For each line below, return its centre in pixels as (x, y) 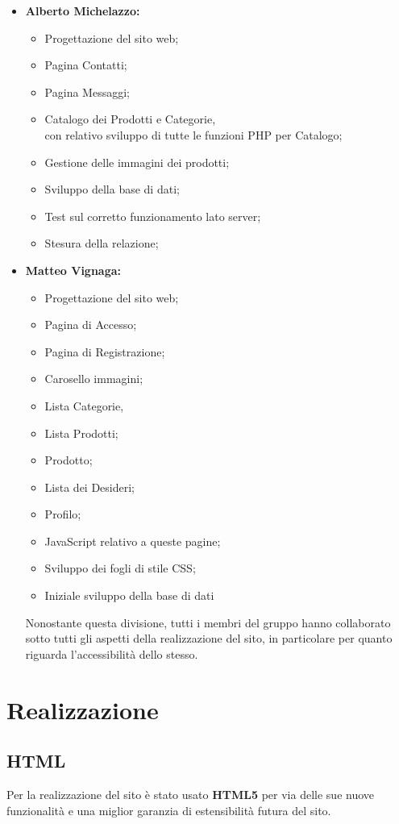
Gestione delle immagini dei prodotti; (137, 162)
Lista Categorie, (84, 405)
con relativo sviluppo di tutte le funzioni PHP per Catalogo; (193, 134)
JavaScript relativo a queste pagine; (133, 541)
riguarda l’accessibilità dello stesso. (112, 653)
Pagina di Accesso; (91, 325)
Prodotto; (69, 460)
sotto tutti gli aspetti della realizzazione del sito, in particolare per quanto (209, 638)
